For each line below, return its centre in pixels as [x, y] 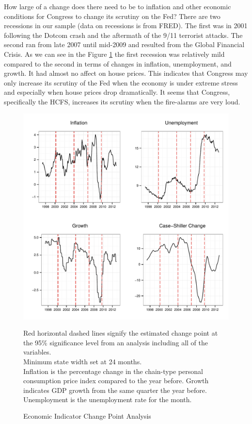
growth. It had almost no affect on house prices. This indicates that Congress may [126, 73]
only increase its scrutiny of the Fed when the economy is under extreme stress [121, 82]
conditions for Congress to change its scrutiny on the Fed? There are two [112, 16]
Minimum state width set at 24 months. [83, 361]
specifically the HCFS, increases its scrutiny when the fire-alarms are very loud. [122, 101]
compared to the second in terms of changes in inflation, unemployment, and [118, 63]
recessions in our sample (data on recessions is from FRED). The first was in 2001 [126, 25]
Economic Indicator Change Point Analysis [87, 416]
